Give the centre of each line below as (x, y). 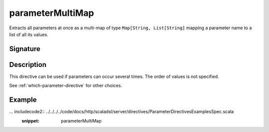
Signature (25, 49)
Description (28, 65)
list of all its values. (29, 34)
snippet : (31, 121)
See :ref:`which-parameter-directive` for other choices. (66, 86)
